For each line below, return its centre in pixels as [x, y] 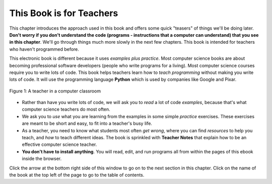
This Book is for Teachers [64, 13]
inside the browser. [42, 159]
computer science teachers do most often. [66, 109]
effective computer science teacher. [59, 145]
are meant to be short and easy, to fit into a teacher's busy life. [87, 124]
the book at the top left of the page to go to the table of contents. [77, 175]
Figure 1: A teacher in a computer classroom [55, 91]
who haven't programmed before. [44, 49]
